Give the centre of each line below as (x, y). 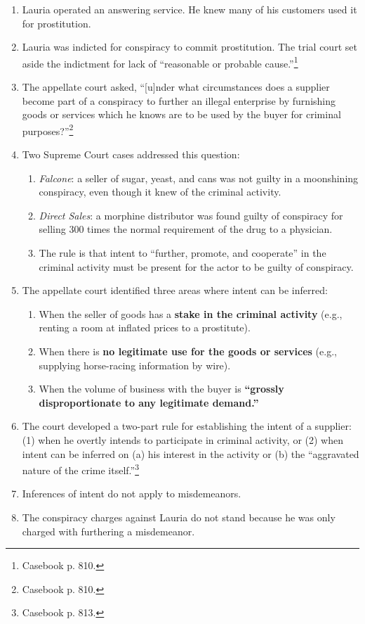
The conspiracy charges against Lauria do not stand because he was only (179, 517)
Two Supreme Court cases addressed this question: (131, 154)
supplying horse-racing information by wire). (135, 365)
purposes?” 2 (48, 129)
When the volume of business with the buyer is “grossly (161, 389)
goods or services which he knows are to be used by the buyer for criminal (181, 114)
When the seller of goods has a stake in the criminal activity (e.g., (191, 313)
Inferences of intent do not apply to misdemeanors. (132, 494)
